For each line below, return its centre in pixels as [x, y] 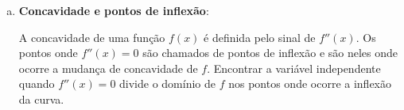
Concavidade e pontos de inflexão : [114, 10]
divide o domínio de [167, 83]
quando [37, 83]
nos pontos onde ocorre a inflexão [310, 83]
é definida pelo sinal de [260, 37]
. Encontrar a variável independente [294, 68]
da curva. [41, 99]
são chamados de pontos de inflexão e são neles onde [270, 53]
